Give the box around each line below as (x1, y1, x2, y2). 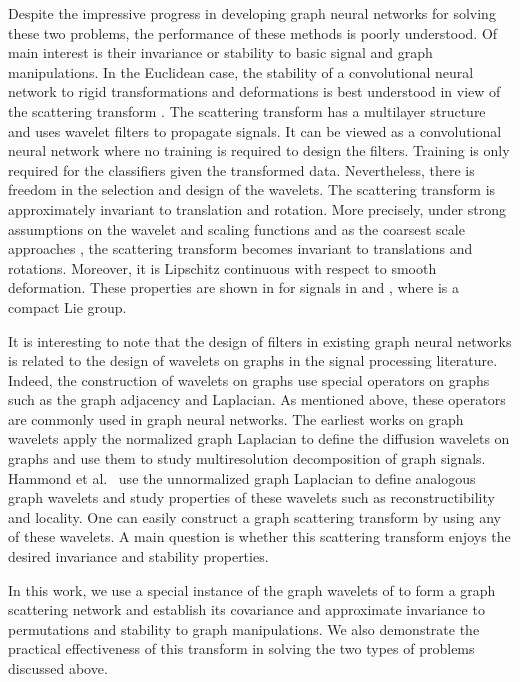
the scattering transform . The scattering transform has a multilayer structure (8, 100, 486, 121)
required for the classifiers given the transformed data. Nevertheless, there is (8, 159, 475, 180)
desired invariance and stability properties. (8, 546, 269, 567)
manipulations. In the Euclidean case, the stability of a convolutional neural (8, 61, 474, 82)
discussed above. (8, 658, 108, 678)
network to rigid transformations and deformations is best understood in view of (8, 81, 501, 102)
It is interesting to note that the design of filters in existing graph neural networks (8, 330, 512, 351)
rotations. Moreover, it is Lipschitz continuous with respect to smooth (8, 257, 437, 278)
